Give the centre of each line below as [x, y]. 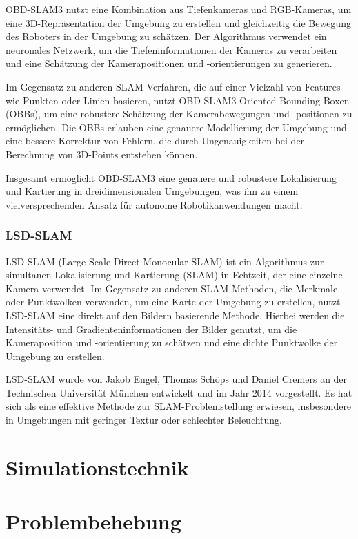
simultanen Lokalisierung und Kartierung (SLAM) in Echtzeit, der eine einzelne [174, 275]
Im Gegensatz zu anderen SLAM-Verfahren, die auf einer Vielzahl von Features [173, 86]
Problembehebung [93, 521]
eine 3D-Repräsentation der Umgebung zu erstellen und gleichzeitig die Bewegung [178, 22]
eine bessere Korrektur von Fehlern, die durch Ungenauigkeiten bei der [155, 141]
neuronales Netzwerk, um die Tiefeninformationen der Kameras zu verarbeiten [171, 49]
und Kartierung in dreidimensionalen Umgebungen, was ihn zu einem [152, 191]
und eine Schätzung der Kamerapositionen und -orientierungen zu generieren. [169, 63]
